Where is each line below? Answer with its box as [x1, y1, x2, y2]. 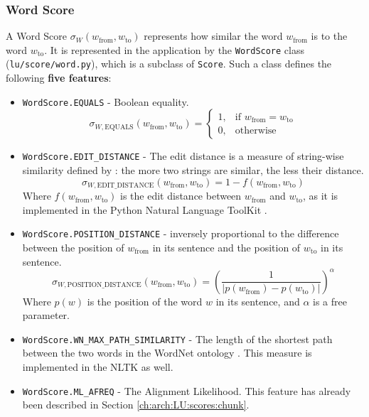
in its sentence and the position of [152, 239, 301, 254]
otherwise [235, 126, 277, 136]
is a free [313, 293, 347, 308]
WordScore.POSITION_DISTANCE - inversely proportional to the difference [22, 226, 339, 241]
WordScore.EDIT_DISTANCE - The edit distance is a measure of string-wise [22, 148, 344, 163]
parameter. [22, 308, 70, 323]
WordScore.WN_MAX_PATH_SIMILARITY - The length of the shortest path [22, 331, 333, 346]
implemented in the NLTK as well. [22, 359, 173, 374]
